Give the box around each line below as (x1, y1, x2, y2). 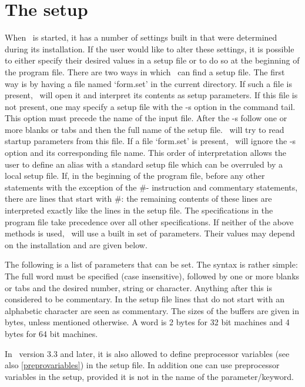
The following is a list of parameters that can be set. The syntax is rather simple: (5, 258, 298, 271)
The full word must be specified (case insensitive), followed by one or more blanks (5, 270, 300, 282)
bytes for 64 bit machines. (5, 327, 98, 339)
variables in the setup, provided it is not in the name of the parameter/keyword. (5, 370, 294, 382)
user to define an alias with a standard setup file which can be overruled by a (5, 158, 283, 170)
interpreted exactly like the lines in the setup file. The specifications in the (5, 204, 273, 216)
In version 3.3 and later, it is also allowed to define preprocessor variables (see (5, 347, 290, 359)
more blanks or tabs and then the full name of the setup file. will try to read (5, 123, 284, 135)
